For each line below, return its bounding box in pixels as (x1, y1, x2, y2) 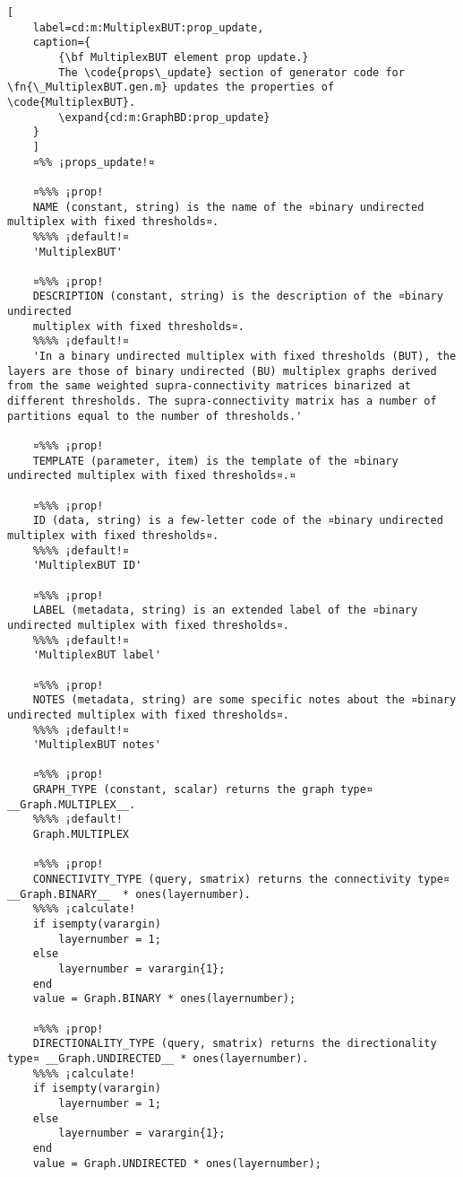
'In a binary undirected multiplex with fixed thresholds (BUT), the (32, 350, 457, 363)
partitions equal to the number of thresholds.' (7, 409, 303, 423)
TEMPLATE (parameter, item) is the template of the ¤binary (32, 454, 399, 467)
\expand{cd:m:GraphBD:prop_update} (58, 110, 270, 124)
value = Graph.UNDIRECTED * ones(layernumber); (32, 1156, 322, 1170)
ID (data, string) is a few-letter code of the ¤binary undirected (32, 514, 443, 527)
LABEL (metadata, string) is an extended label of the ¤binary (32, 604, 418, 617)
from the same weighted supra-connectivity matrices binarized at (7, 379, 412, 393)
